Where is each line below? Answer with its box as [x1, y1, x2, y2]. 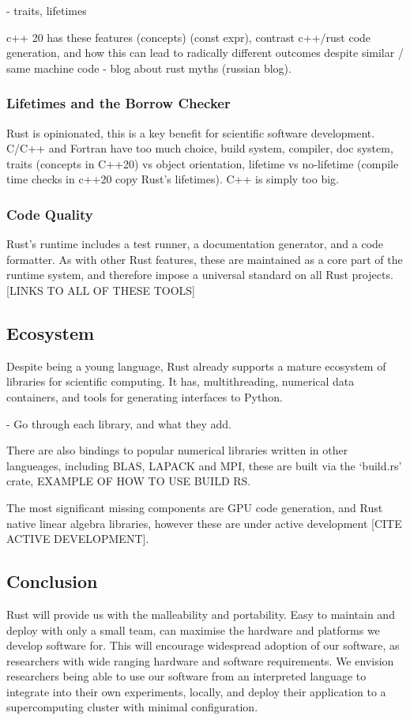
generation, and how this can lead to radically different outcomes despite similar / [6, 44, 404, 61]
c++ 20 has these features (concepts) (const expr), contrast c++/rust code [6, 28, 371, 45]
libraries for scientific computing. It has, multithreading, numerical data [6, 373, 355, 390]
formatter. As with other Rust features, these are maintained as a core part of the [6, 251, 403, 267]
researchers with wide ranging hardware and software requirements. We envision [6, 652, 394, 669]
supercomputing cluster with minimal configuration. [6, 699, 258, 715]
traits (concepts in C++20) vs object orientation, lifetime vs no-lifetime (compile [6, 155, 399, 172]
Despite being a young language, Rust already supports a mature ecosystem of [6, 357, 386, 374]
